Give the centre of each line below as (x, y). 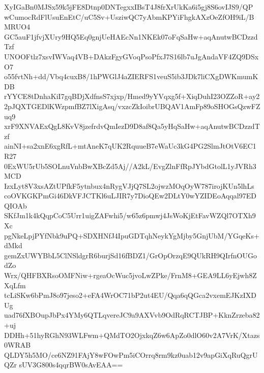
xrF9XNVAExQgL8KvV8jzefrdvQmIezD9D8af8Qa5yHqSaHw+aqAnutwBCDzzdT (132, 126)
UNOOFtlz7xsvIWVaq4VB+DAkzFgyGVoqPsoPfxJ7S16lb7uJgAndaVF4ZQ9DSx (131, 56)
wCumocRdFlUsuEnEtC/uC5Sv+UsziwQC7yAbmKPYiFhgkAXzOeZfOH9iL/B (129, 16)
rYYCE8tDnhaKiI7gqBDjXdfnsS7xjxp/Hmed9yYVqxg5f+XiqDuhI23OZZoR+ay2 (132, 96)
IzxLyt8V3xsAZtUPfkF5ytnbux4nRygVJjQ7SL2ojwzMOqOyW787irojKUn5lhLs (129, 185)
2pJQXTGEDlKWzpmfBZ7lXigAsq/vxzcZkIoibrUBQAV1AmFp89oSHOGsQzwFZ (132, 106)
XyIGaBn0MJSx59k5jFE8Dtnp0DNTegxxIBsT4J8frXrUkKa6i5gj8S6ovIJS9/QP (129, 7)
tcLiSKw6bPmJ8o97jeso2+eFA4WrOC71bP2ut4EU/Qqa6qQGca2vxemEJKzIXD (130, 295)
